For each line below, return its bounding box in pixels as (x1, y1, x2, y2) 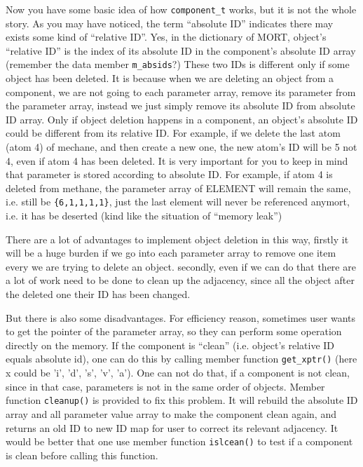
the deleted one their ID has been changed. (6, 287, 191, 302)
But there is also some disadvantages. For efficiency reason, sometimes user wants (6, 310, 355, 325)
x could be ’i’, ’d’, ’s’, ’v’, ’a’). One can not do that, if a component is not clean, (6, 365, 350, 380)
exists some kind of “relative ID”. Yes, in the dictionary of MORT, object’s (6, 29, 327, 44)
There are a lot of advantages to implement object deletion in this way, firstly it (6, 231, 349, 246)
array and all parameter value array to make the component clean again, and (6, 406, 336, 421)
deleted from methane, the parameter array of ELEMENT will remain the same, (6, 180, 351, 195)
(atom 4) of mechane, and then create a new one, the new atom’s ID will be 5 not (6, 140, 357, 154)
